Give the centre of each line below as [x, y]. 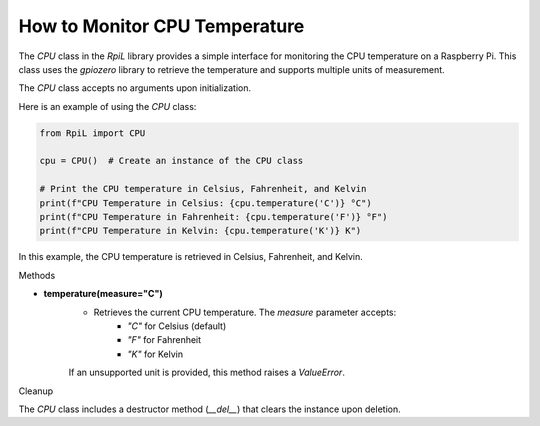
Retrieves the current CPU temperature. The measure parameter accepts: [245, 312]
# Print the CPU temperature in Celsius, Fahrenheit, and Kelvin [203, 189]
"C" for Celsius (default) [177, 326]
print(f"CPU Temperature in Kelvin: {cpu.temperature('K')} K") [200, 231]
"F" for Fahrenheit [164, 340]
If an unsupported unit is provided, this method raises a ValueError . [206, 372]
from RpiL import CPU [92, 133]
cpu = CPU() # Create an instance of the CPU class [171, 161]
